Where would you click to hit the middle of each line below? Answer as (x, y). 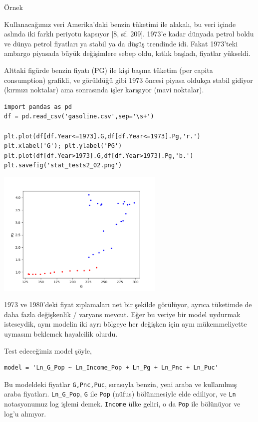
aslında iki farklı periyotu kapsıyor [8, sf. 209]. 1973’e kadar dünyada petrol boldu (129, 34)
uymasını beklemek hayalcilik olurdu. (61, 334)
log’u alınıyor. (25, 413)
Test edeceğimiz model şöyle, (48, 350)
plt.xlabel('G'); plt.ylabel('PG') (63, 146)
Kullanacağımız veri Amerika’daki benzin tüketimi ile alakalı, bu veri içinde (120, 24)
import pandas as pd (38, 107)
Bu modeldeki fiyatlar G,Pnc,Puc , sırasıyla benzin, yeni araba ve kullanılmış (121, 384)
